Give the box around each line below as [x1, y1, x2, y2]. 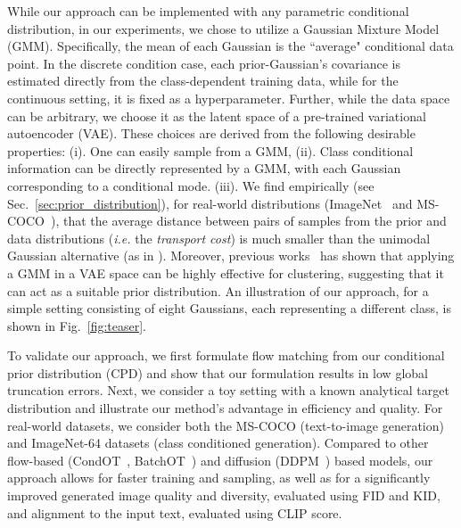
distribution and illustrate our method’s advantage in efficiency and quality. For [7, 399, 443, 417]
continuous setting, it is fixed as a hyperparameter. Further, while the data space [7, 88, 450, 107]
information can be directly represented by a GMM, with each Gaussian [7, 159, 401, 177]
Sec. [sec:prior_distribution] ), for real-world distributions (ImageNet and [7, 194, 413, 212]
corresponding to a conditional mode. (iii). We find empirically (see [7, 176, 375, 194]
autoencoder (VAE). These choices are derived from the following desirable [7, 124, 416, 143]
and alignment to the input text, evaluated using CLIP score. [7, 503, 342, 522]
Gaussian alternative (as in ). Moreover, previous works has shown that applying [7, 246, 455, 265]
